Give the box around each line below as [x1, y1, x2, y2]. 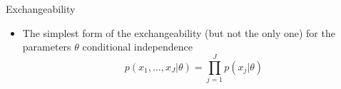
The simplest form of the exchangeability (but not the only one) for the [22, 25, 335, 40]
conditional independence [82, 39, 193, 54]
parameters [22, 39, 71, 54]
